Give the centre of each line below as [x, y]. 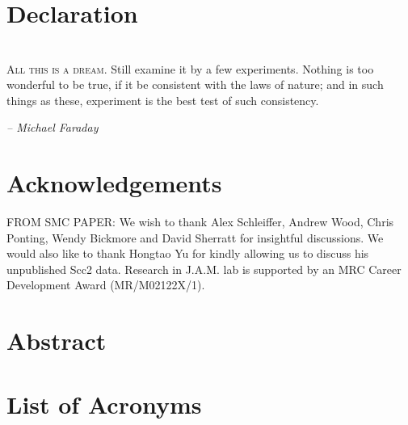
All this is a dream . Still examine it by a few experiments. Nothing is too [190, 68]
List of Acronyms [104, 404]
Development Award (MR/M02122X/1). [106, 285]
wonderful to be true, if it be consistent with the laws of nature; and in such [195, 84]
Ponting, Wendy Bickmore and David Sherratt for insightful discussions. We [195, 237]
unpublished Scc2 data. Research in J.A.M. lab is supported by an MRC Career [204, 269]
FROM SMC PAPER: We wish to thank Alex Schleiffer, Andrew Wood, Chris [200, 222]
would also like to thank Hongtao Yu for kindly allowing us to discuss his [188, 253]
